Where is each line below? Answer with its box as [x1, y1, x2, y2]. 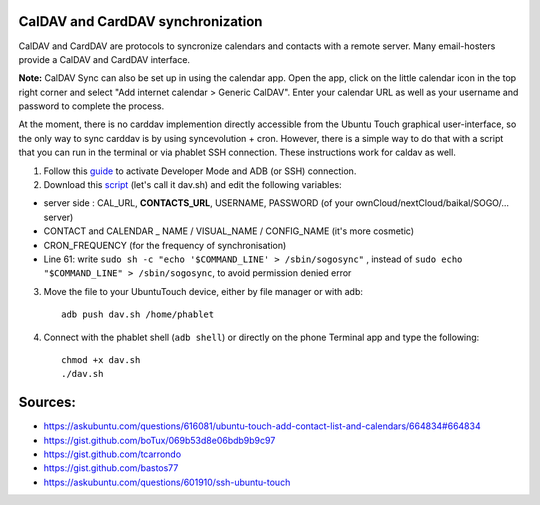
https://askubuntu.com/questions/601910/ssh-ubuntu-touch [43, 476, 291, 488]
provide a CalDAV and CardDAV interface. [18, 53, 190, 65]
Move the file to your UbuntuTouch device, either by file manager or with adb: [43, 285, 364, 297]
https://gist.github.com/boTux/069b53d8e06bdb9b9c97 [43, 434, 276, 446]
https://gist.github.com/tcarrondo [43, 448, 182, 460]
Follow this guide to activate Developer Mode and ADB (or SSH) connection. [43, 165, 357, 177]
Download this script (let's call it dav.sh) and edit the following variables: [43, 179, 342, 191]
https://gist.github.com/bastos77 [43, 462, 179, 474]
